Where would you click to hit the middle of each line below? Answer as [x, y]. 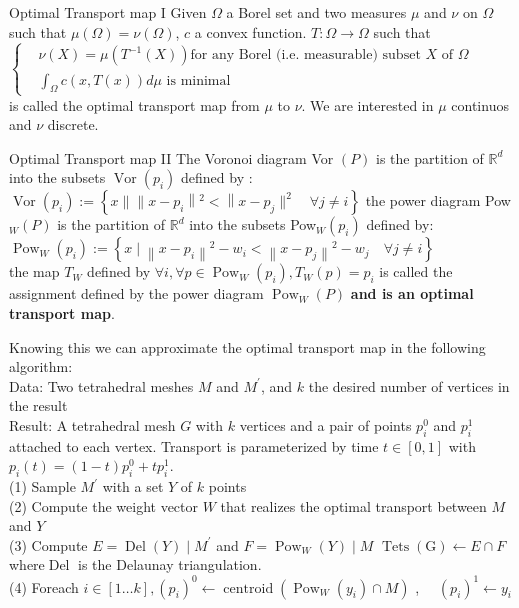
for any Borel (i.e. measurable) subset [305, 55]
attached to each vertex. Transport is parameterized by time [194, 445]
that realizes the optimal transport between [353, 505]
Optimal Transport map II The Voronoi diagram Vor [171, 157]
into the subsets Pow [252, 224]
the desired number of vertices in [409, 385]
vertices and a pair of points [325, 424]
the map [34, 271]
